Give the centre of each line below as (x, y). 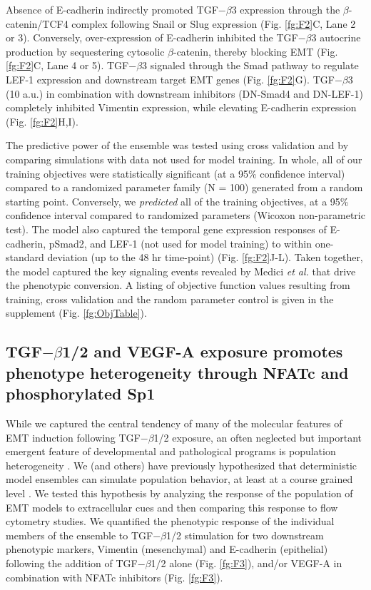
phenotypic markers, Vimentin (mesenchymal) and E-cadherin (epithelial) (167, 549)
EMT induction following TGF (73, 437)
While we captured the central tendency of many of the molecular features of (174, 423)
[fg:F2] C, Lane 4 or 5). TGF (67, 65)
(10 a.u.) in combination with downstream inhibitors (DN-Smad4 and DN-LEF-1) (184, 93)
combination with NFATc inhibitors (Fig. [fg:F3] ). (115, 577)
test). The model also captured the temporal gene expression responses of (166, 229)
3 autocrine (336, 37)
